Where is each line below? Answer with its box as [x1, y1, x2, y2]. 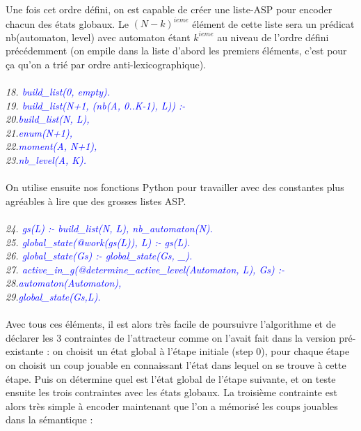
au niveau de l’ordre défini [217, 29, 329, 44]
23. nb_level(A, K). [6, 153, 87, 167]
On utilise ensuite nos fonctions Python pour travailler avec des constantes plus [6, 180, 344, 195]
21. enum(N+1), [6, 125, 72, 139]
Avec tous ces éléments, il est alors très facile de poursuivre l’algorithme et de [6, 317, 336, 331]
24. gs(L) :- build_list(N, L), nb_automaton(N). [6, 221, 213, 235]
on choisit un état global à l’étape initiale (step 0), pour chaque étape [52, 344, 350, 358]
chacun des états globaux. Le [6, 16, 129, 31]
